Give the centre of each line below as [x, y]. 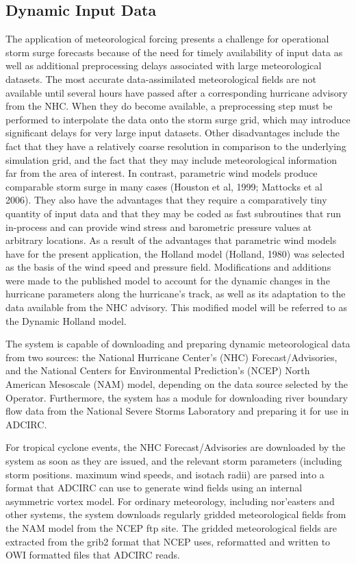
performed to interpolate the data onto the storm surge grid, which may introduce [178, 119]
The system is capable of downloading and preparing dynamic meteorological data [178, 344]
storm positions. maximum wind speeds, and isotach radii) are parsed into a [165, 474]
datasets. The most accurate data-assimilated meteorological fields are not [161, 78]
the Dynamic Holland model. [66, 320]
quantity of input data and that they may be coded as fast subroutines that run [174, 213]
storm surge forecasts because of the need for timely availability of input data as [174, 52]
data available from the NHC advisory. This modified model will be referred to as [176, 307]
